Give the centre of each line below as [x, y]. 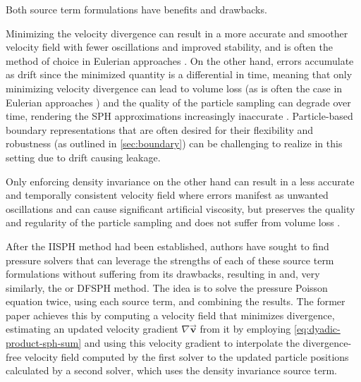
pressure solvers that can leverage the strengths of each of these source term [170, 260]
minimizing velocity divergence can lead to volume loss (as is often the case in [174, 88]
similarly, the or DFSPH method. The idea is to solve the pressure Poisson [167, 287]
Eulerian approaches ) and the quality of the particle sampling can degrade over [178, 102]
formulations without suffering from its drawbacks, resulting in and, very [163, 274]
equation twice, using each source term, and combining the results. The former [176, 301]
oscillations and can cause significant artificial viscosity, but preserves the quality [180, 208]
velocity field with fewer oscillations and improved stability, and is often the [169, 47]
